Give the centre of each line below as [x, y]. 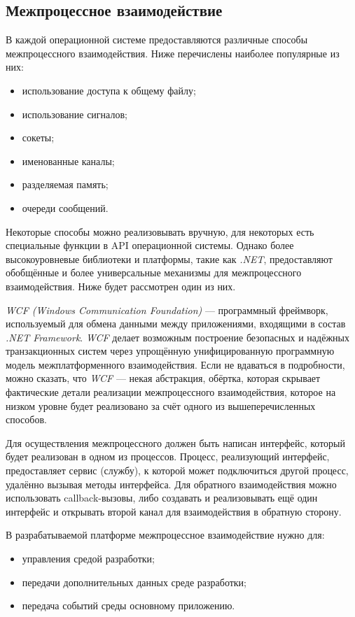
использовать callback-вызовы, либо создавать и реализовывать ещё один [162, 498]
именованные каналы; [68, 161]
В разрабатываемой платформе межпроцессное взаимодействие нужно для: [165, 535]
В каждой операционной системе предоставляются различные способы [157, 40]
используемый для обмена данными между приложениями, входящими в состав [176, 324]
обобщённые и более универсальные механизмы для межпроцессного [154, 272]
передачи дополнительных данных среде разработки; [134, 582]
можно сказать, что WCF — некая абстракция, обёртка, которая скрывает [163, 378]
